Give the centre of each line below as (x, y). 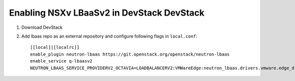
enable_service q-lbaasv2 (61, 61)
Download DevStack (42, 27)
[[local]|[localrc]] (55, 47)
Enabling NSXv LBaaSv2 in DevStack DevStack (107, 13)
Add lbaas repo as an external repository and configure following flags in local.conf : (109, 36)
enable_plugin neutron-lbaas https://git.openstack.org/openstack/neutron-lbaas (130, 54)
